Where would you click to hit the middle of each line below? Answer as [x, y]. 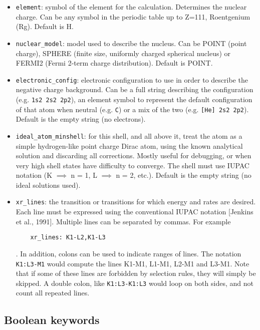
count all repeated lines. [53, 293]
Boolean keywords [52, 320]
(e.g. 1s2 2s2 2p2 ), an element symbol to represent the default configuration [134, 99]
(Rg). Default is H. [45, 26]
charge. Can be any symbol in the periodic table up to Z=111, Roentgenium [133, 16]
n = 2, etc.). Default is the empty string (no [184, 175]
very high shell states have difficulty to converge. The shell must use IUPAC [133, 165]
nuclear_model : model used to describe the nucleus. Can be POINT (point [131, 43]
